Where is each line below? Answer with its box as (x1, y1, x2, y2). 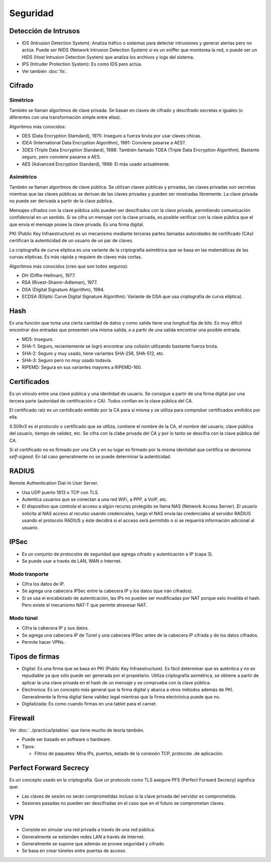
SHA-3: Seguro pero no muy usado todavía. (22, 357, 112, 363)
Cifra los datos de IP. (22, 581, 65, 587)
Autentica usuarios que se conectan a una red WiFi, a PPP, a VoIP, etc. (22, 496, 168, 503)
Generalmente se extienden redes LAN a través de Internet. (22, 833, 145, 840)
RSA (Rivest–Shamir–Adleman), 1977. (22, 279, 98, 285)
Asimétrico (9, 174, 37, 181)
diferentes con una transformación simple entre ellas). (9, 114, 121, 120)
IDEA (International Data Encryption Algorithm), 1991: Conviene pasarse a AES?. (22, 140, 187, 146)
